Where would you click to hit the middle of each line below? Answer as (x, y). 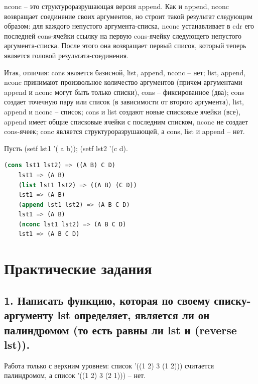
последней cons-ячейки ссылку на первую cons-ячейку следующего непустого (123, 35)
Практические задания (78, 268)
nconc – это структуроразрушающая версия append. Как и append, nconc (117, 6)
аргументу (29, 315)
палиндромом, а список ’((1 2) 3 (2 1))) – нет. (75, 375)
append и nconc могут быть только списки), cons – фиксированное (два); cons (124, 92)
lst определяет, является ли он (134, 315)
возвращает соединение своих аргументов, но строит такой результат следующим (128, 16)
